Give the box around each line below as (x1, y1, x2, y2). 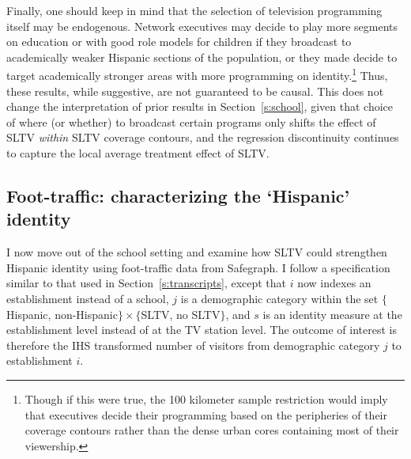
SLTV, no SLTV (141, 305, 221, 322)
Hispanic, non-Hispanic (6, 305, 118, 322)
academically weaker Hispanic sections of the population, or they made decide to (6, 48, 398, 65)
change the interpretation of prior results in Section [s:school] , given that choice (6, 98, 393, 115)
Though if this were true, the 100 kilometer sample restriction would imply (25, 390, 388, 407)
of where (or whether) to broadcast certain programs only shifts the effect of (6, 113, 376, 130)
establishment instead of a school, (6, 290, 169, 306)
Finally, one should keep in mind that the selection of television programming (6, 2, 383, 18)
